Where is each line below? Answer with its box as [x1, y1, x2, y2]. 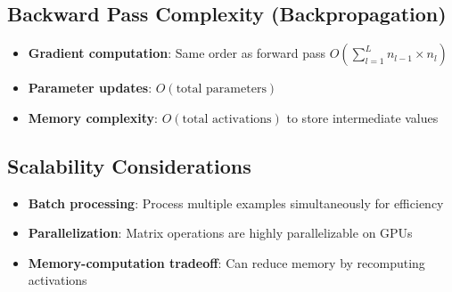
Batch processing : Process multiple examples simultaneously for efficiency [28, 193, 444, 212]
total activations [182, 112, 272, 126]
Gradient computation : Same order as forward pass [28, 44, 326, 62]
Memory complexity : [28, 108, 159, 126]
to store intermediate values [286, 108, 439, 126]
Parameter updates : [28, 78, 152, 97]
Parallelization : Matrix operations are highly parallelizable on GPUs [28, 223, 413, 242]
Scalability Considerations [7, 151, 251, 179]
